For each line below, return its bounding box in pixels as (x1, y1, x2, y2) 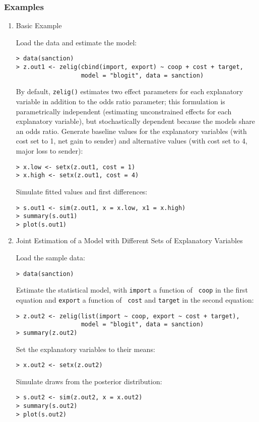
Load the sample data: (16, 252, 85, 263)
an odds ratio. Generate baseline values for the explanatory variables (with (16, 125, 247, 136)
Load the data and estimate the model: (16, 37, 137, 47)
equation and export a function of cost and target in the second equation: (16, 294, 254, 305)
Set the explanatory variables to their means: (16, 343, 155, 354)
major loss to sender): (16, 146, 83, 156)
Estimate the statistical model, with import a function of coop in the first (16, 285, 248, 295)
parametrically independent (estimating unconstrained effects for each (16, 106, 232, 116)
